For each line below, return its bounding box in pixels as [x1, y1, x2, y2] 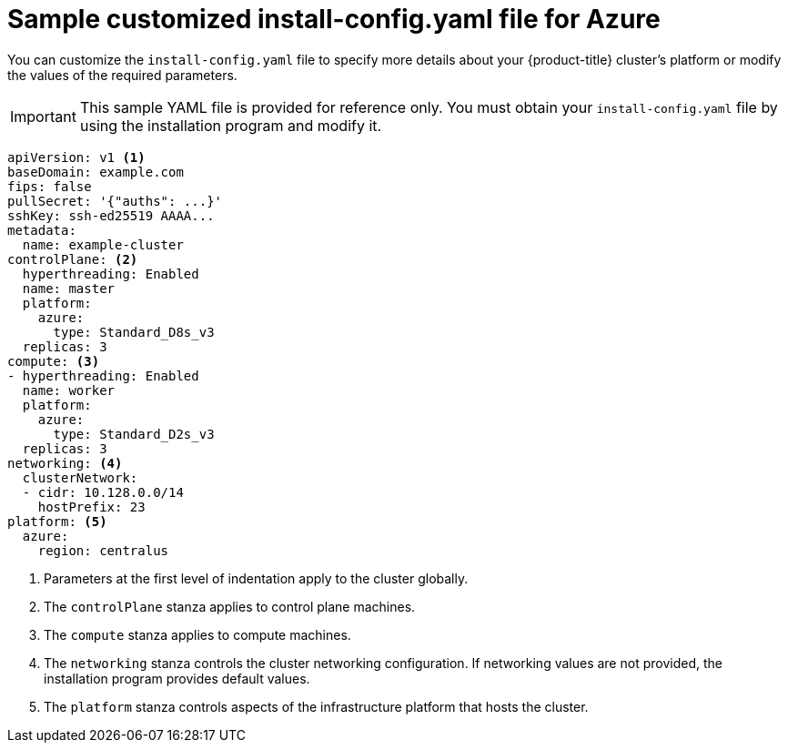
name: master [22, 280, 116, 296]
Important [10, 106, 76, 126]
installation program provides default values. [44, 670, 310, 686]
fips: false [7, 178, 92, 194]
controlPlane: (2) [7, 251, 138, 267]
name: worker [22, 382, 116, 398]
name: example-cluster [22, 237, 184, 252]
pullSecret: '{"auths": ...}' [7, 193, 223, 208]
